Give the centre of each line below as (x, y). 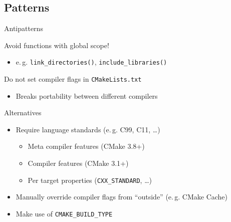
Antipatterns (24, 28)
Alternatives (23, 113)
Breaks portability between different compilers (87, 95)
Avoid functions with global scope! (57, 45)
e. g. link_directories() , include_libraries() (91, 62)
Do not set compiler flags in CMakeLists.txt (73, 79)
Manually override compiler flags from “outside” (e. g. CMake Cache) (122, 197)
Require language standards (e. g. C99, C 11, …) (88, 129)
